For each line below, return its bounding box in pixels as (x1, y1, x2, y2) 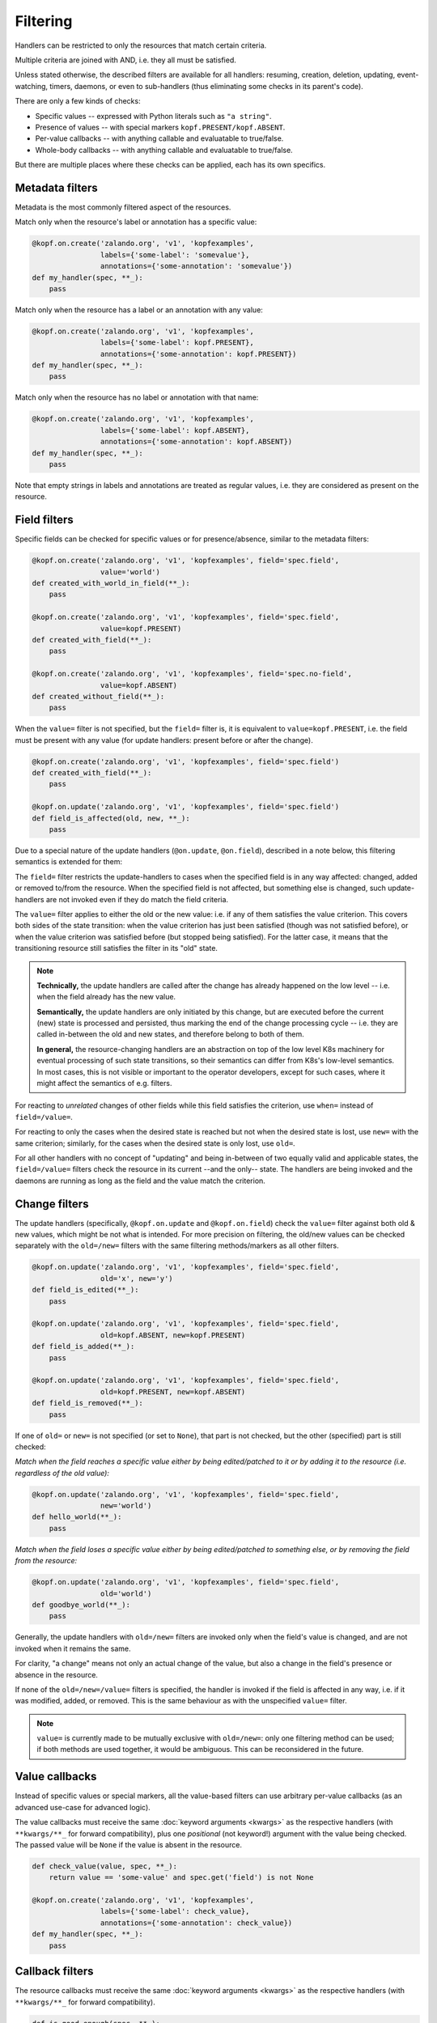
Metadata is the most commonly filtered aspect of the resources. (15, 202, 231, 212)
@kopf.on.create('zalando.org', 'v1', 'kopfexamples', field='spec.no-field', (32, 669, 352, 679)
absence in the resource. (15, 1669, 99, 1679)
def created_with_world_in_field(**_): (32, 579, 190, 588)
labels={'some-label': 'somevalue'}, (100, 250, 250, 259)
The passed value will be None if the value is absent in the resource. (15, 1839, 243, 1849)
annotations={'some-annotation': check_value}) (100, 1918, 293, 1928)
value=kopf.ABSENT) (100, 681, 178, 689)
